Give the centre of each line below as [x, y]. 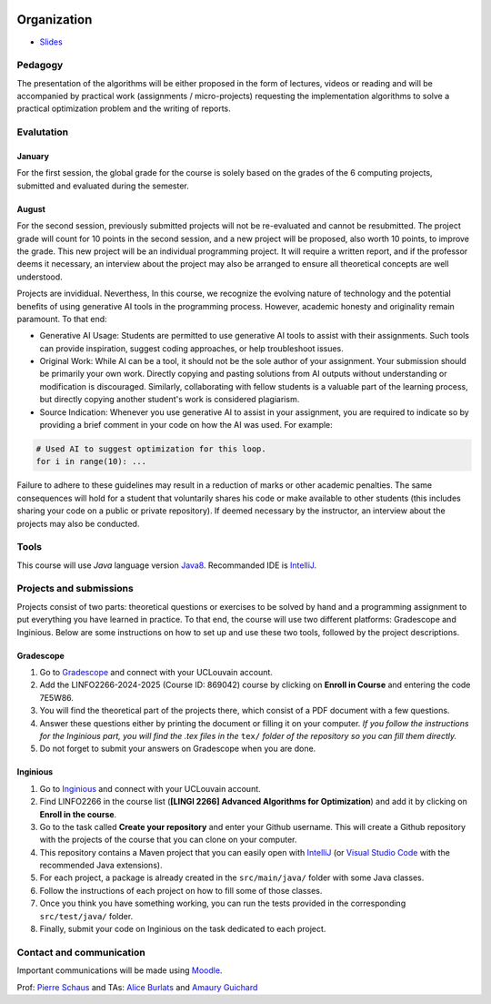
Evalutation [42, 132]
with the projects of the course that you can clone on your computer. [168, 840]
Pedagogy [40, 66]
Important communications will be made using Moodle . [120, 970]
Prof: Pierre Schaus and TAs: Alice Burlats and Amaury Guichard [137, 987]
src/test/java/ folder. [86, 916]
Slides [51, 42]
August [31, 208]
